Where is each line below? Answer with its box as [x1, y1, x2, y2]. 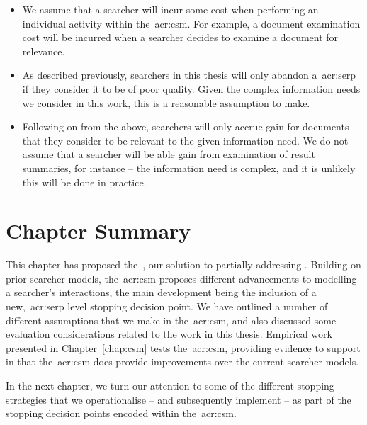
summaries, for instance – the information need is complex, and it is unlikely [22, 160, 356, 175]
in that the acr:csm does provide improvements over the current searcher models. [6, 354, 359, 369]
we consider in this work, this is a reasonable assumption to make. [22, 95, 310, 110]
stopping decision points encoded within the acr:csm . [6, 406, 237, 421]
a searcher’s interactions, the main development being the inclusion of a [6, 285, 317, 300]
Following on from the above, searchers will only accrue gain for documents [22, 119, 349, 134]
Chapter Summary [6, 216, 191, 245]
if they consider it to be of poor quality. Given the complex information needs [22, 81, 361, 96]
